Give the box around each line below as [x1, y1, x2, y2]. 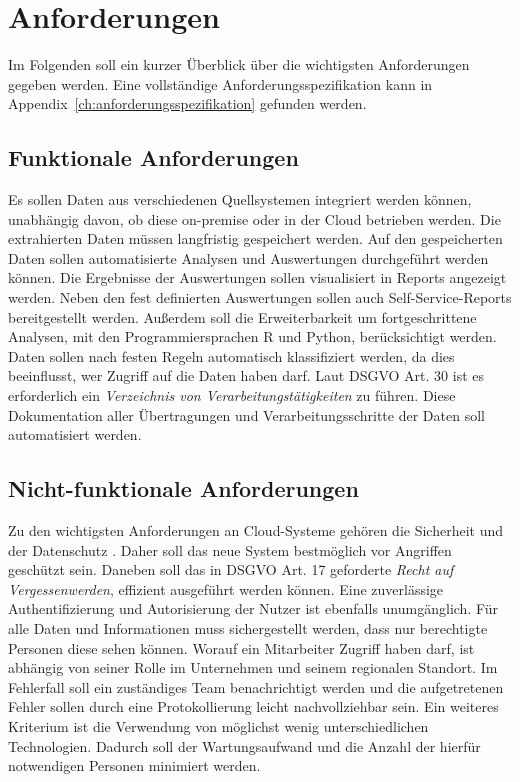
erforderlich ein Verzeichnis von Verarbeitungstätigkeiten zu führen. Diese [8, 385, 456, 406]
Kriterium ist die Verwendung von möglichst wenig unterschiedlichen [8, 715, 429, 736]
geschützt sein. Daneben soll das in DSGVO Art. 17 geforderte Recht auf [8, 559, 454, 580]
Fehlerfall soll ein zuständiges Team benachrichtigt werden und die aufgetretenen [8, 676, 504, 697]
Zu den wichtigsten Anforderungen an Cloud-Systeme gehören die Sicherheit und [8, 520, 504, 541]
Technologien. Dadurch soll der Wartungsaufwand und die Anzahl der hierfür [8, 735, 481, 756]
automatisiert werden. [8, 424, 142, 445]
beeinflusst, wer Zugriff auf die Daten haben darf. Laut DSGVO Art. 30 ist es [8, 365, 484, 386]
